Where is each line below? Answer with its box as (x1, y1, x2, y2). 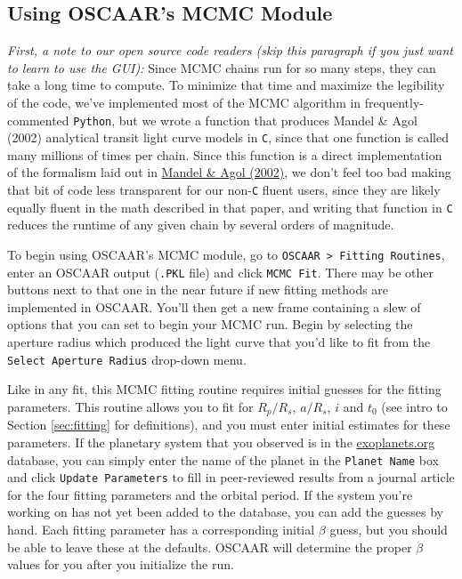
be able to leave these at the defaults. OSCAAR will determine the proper (7, 537, 412, 556)
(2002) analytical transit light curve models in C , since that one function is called (7, 128, 450, 147)
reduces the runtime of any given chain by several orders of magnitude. (7, 215, 394, 234)
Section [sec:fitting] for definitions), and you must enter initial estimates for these (7, 415, 450, 434)
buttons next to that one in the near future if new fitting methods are (7, 280, 389, 299)
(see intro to (381, 397, 448, 415)
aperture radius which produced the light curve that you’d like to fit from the (7, 333, 431, 351)
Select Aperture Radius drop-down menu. (7, 350, 247, 368)
